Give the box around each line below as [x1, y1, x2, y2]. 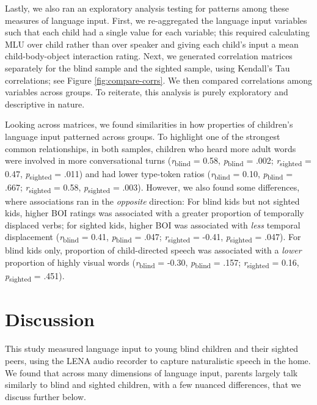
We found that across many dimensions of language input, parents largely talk [5, 366, 298, 379]
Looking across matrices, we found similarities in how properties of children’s [5, 118, 293, 131]
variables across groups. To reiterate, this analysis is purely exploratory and [5, 86, 288, 98]
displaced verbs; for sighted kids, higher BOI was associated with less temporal [5, 218, 301, 231]
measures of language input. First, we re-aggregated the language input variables [5, 13, 307, 26]
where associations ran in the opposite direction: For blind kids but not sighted [5, 194, 300, 207]
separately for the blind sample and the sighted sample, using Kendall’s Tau [5, 61, 290, 74]
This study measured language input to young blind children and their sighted [5, 342, 298, 355]
